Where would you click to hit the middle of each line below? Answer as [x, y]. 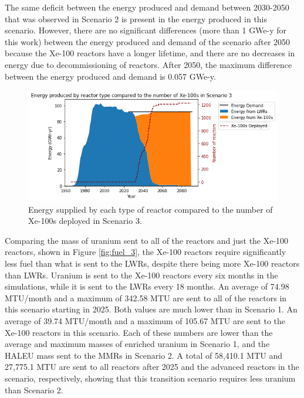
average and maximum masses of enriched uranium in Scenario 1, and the [137, 344]
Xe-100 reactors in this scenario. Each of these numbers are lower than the [139, 332]
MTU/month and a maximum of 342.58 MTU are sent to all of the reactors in [146, 297]
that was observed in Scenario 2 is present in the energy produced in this [136, 18]
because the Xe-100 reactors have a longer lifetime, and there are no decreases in [150, 53]
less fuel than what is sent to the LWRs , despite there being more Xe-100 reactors [152, 263]
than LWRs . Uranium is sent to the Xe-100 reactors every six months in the [141, 275]
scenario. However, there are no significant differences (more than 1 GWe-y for [146, 30]
